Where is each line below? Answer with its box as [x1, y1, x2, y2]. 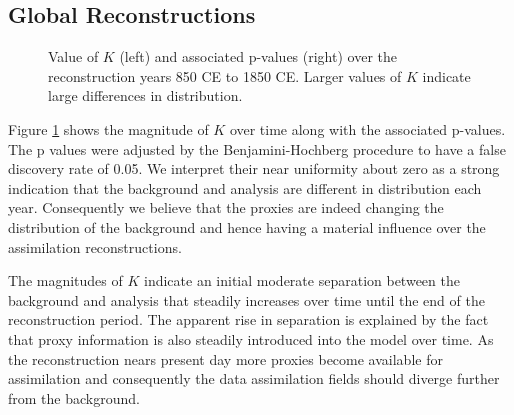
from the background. [8, 387, 140, 408]
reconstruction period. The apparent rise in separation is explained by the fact [8, 309, 489, 330]
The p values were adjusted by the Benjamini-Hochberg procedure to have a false [8, 138, 506, 159]
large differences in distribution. [48, 85, 243, 106]
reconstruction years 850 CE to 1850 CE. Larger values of [48, 65, 402, 86]
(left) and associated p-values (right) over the [119, 46, 397, 67]
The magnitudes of [8, 270, 123, 291]
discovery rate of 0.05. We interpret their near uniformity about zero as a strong [8, 158, 500, 179]
